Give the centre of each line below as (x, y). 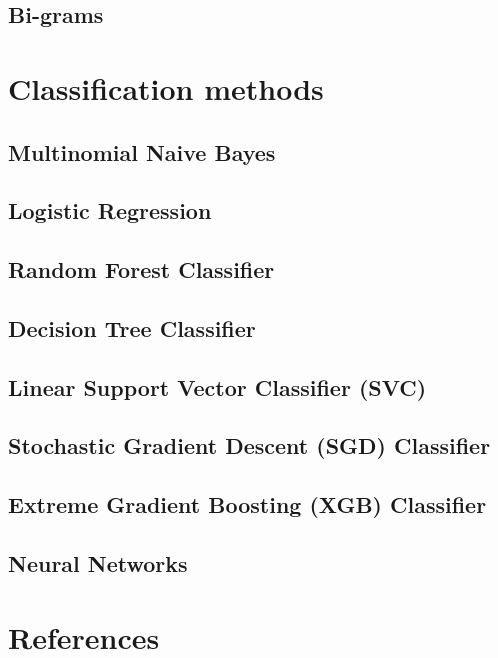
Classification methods (166, 87)
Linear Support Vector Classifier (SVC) (217, 386)
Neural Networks (98, 563)
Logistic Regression (110, 210)
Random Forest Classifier (141, 269)
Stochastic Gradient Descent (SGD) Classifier (249, 445)
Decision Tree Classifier (132, 327)
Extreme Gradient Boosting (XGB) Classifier (247, 504)
